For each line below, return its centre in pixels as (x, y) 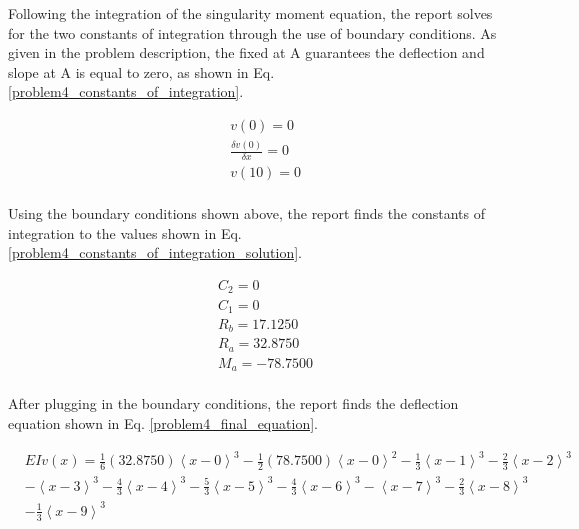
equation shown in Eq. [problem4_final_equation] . (163, 423)
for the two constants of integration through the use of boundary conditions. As (252, 32)
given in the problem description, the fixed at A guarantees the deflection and (246, 52)
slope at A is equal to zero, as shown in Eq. (141, 71)
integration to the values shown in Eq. (125, 232)
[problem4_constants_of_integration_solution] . (155, 252)
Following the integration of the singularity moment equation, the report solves (250, 13)
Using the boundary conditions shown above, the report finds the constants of (247, 213)
